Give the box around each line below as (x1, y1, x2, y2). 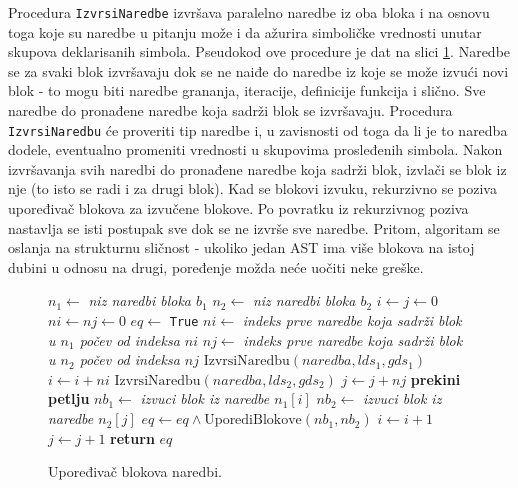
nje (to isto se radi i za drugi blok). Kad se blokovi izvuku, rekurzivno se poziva (8, 178, 497, 199)
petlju (48, 388, 90, 409)
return (110, 427, 155, 448)
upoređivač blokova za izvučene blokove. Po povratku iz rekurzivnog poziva (8, 198, 469, 219)
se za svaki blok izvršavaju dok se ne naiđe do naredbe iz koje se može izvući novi (8, 60, 509, 81)
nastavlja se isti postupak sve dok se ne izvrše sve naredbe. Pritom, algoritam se (8, 217, 500, 238)
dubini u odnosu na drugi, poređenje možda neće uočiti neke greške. (8, 256, 424, 277)
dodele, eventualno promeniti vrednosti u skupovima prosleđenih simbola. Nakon (8, 139, 503, 160)
